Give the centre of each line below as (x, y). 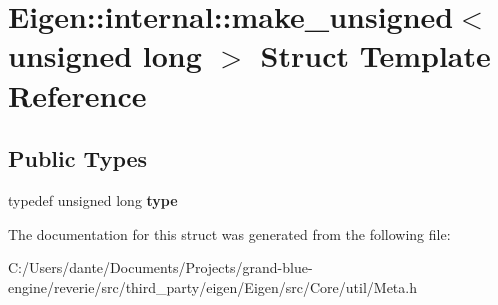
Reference (77, 94)
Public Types (78, 158)
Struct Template (375, 55)
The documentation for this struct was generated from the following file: (229, 233)
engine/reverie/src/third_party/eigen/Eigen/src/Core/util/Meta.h (212, 286)
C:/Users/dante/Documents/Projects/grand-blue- (160, 267)
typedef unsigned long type (93, 199)
